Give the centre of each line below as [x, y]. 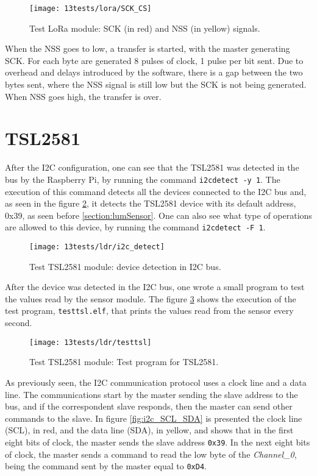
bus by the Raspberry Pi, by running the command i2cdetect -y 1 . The [143, 179]
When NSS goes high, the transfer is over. [83, 96]
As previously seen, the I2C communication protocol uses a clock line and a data [156, 382]
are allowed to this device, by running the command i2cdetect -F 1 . [135, 227]
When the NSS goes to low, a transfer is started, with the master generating [148, 48]
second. [19, 323]
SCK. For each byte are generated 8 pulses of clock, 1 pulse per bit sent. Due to [154, 60]
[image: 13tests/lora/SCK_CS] [91, 9]
